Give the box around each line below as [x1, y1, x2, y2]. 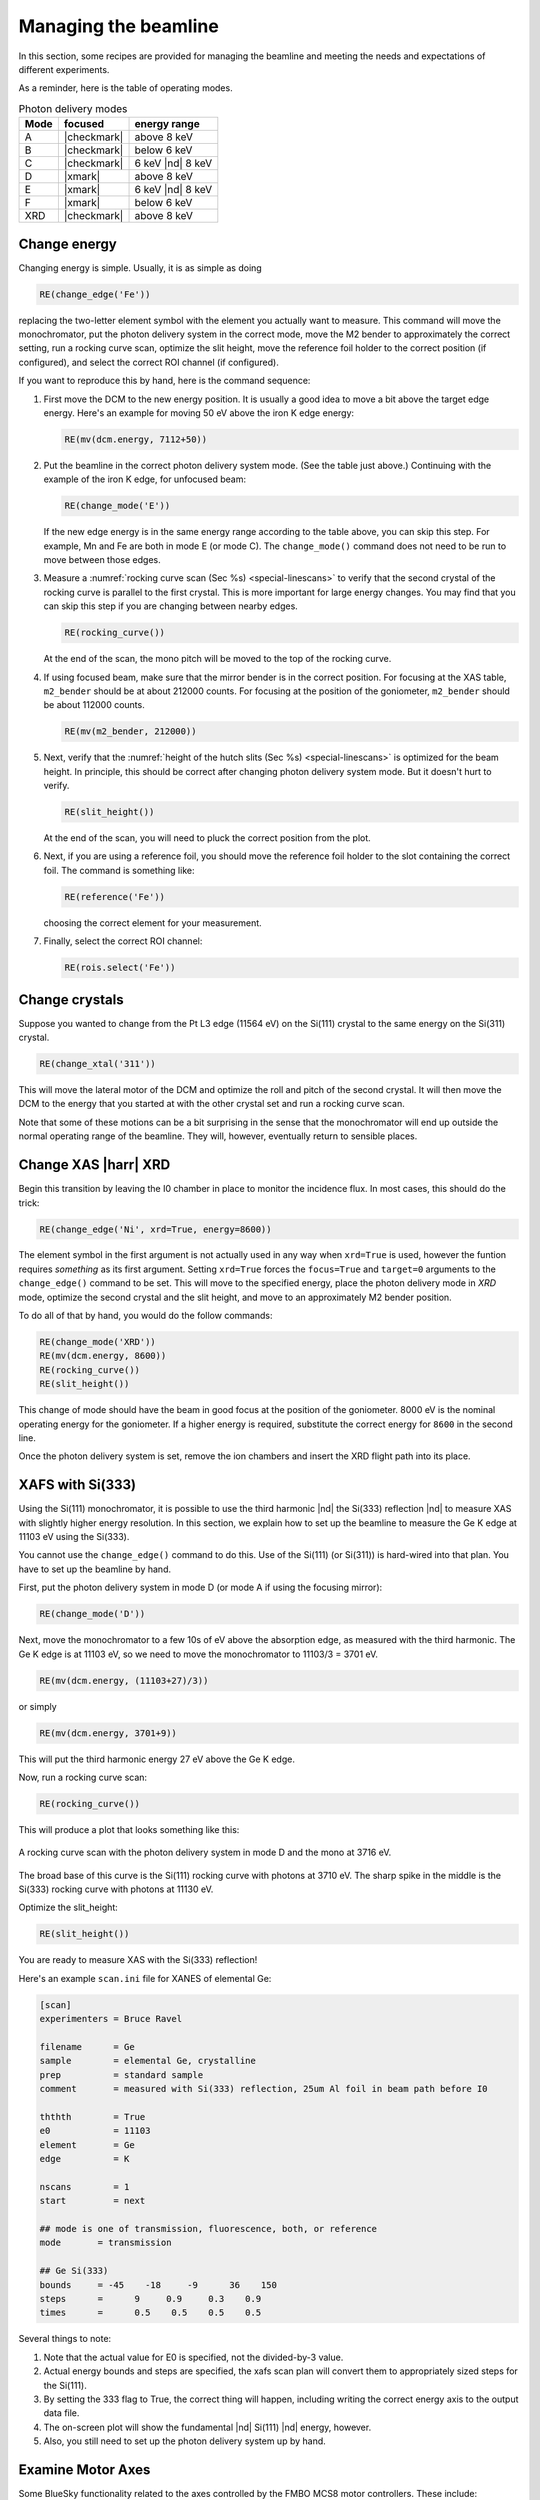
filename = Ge [39, 2041, 135, 2052]
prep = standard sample [39, 2069, 204, 2080]
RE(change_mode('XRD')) [39, 1336, 157, 1348]
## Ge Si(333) [39, 2265, 109, 2277]
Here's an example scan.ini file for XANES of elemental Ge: [18, 1972, 272, 1984]
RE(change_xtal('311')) [39, 1058, 157, 1070]
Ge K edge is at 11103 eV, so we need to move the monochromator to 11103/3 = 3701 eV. [18, 1648, 379, 1660]
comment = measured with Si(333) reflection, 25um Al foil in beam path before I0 [39, 2083, 489, 2095]
